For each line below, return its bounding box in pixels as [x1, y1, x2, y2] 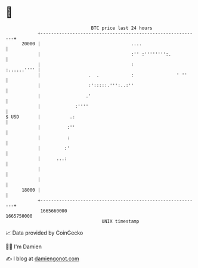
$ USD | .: [5, 113, 76, 120]
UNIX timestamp [101, 218, 140, 224]
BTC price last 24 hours [91, 25, 153, 31]
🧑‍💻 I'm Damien [5, 243, 42, 250]
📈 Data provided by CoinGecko [5, 229, 83, 236]
